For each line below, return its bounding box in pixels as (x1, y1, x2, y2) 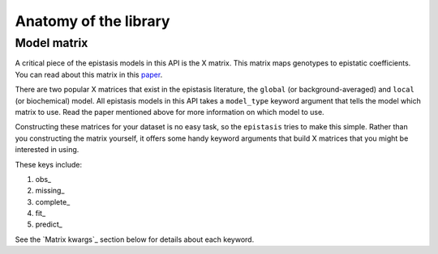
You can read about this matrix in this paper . (15, 70, 163, 79)
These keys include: (15, 159, 83, 169)
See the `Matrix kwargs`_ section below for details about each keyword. (15, 235, 255, 244)
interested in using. (15, 145, 79, 155)
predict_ (35, 219, 62, 230)
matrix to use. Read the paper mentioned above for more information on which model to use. (15, 107, 324, 116)
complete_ (35, 197, 71, 206)
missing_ (35, 186, 65, 196)
